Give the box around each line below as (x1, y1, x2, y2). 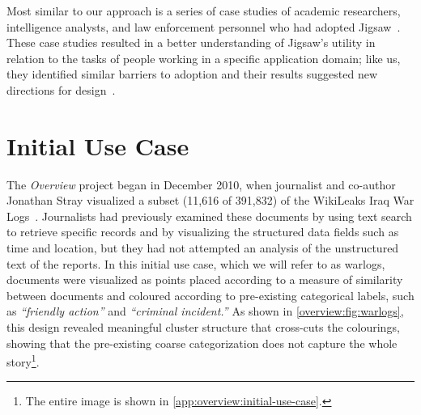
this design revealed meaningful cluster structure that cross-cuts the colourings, (6, 319, 400, 336)
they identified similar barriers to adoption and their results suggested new (6, 66, 378, 83)
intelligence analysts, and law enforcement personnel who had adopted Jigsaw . (6, 18, 401, 35)
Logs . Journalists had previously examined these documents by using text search (6, 207, 412, 224)
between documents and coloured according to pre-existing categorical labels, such (6, 286, 415, 303)
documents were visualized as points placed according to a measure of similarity (6, 271, 403, 288)
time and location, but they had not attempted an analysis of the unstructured (6, 239, 399, 256)
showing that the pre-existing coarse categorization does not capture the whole (6, 334, 398, 351)
